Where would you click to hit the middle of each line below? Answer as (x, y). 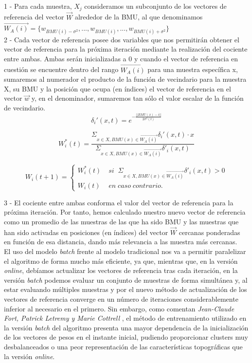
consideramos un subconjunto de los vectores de (155, 6)
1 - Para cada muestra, (38, 6)
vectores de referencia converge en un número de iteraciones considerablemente (121, 299)
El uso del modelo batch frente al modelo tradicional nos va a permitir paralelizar (125, 251)
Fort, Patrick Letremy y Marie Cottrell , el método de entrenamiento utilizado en (125, 318)
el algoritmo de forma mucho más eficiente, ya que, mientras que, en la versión (121, 261)
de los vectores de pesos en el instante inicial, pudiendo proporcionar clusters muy (126, 337)
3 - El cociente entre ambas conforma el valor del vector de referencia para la (119, 202)
